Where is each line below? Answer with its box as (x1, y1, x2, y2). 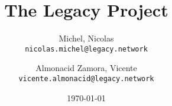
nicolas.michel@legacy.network (25, 44, 148, 53)
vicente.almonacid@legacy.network (18, 74, 154, 83)
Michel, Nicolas (59, 32, 114, 44)
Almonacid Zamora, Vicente (35, 62, 137, 74)
